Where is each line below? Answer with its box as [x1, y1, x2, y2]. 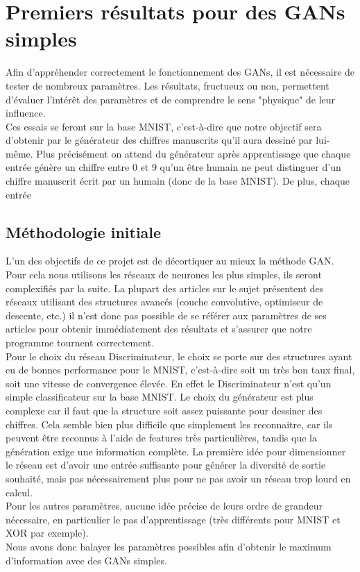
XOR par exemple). [6, 525, 89, 540]
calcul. [6, 485, 33, 499]
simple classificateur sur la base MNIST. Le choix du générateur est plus [6, 389, 314, 404]
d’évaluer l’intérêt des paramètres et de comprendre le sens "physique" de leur [6, 92, 336, 106]
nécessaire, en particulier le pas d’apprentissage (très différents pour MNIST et [6, 512, 341, 526]
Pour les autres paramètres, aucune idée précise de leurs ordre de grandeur [6, 498, 323, 513]
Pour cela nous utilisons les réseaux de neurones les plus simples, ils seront [6, 267, 322, 282]
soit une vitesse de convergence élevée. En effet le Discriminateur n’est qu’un [6, 376, 332, 390]
